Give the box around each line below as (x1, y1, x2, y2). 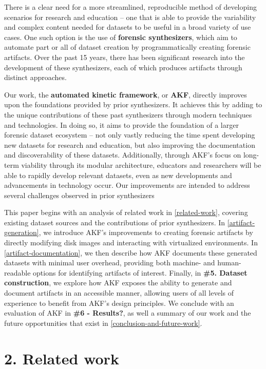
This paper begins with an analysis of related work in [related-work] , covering (4, 207, 248, 218)
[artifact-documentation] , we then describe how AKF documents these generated (4, 247, 257, 258)
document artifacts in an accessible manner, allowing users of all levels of (4, 287, 234, 298)
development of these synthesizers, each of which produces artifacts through (4, 62, 242, 72)
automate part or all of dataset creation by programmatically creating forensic (4, 42, 251, 52)
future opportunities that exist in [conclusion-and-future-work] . (4, 317, 202, 328)
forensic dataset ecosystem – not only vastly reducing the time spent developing (4, 129, 255, 140)
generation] (4, 227, 39, 238)
